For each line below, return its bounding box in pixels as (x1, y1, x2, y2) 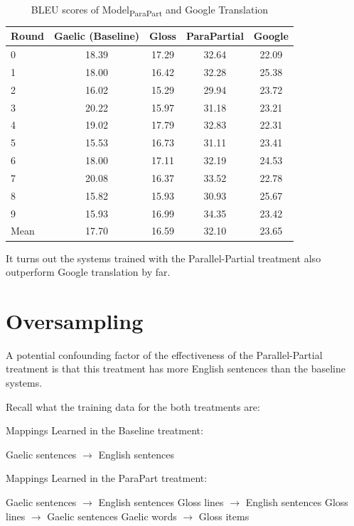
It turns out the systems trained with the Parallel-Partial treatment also (6, 250, 321, 265)
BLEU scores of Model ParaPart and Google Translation (31, 2, 269, 18)
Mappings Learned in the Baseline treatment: (6, 423, 203, 438)
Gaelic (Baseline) (53, 28, 140, 43)
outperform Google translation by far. (6, 264, 171, 279)
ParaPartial (186, 28, 244, 43)
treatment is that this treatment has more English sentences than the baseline (6, 361, 345, 376)
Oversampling (6, 306, 144, 335)
